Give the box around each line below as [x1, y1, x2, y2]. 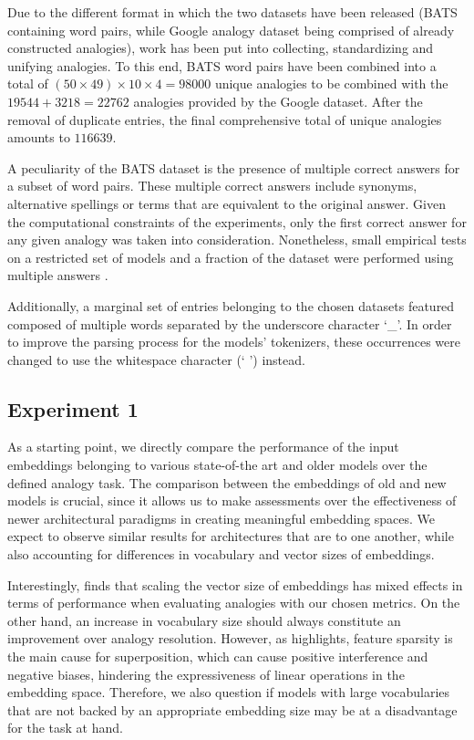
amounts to [7, 128, 70, 147]
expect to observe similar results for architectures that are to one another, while [7, 526, 454, 546]
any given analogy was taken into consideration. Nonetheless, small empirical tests [7, 230, 467, 249]
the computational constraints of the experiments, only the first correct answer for [7, 212, 467, 231]
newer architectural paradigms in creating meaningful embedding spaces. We [7, 508, 436, 527]
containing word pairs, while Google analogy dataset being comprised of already [7, 20, 455, 39]
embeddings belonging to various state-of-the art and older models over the [7, 455, 428, 474]
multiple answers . [7, 266, 108, 285]
